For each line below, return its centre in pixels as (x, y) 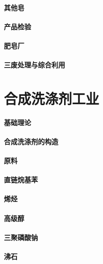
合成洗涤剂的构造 (31, 141)
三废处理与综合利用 (34, 65)
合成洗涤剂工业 (52, 98)
